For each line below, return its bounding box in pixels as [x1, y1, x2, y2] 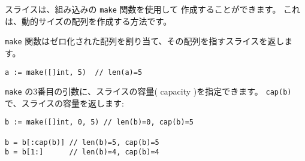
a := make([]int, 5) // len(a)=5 [5, 68, 143, 77]
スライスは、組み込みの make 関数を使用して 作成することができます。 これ [5, 3, 301, 15]
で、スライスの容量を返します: [5, 96, 124, 109]
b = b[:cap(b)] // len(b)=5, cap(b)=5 [5, 138, 159, 147]
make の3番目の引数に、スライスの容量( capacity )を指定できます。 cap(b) [5, 85, 292, 98]
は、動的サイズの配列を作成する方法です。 [5, 14, 172, 27]
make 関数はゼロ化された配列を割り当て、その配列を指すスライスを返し [5, 35, 285, 47]
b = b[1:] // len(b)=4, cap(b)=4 [5, 148, 159, 157]
